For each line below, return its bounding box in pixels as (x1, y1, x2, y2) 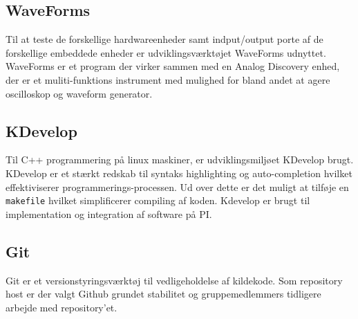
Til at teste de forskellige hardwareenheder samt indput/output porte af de (6, 32, 323, 46)
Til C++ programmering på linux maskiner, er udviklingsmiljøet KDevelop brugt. (6, 152, 354, 167)
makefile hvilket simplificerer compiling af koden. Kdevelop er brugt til (6, 193, 310, 208)
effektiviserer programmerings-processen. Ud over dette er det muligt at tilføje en (6, 179, 349, 194)
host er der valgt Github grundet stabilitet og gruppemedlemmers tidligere (6, 286, 321, 301)
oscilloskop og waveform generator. (6, 86, 153, 100)
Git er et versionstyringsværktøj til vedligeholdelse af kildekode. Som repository (6, 273, 343, 287)
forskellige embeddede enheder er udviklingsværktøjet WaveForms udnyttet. (6, 45, 326, 60)
